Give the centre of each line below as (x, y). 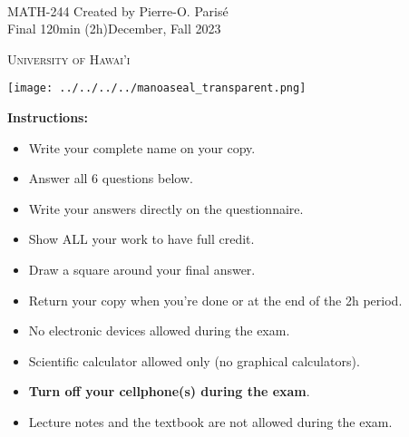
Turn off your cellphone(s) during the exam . (169, 391)
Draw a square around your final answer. (142, 269)
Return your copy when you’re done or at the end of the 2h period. (215, 300)
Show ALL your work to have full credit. (141, 239)
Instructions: (48, 117)
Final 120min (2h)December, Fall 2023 (114, 29)
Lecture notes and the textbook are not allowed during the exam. (210, 421)
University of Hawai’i (69, 58)
